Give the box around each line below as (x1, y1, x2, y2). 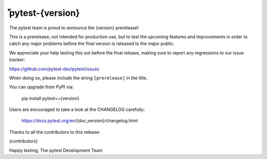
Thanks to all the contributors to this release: (9, 129, 100, 135)
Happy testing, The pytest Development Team (9, 147, 103, 153)
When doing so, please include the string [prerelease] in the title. (9, 75, 148, 81)
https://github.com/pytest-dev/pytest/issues (9, 66, 99, 72)
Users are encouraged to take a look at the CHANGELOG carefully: (9, 106, 145, 112)
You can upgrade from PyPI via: (9, 84, 74, 90)
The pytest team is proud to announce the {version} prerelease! (9, 25, 139, 31)
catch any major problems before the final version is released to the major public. (9, 41, 175, 47)
